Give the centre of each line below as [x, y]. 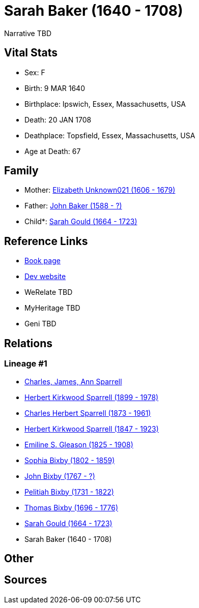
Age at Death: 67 [53, 151]
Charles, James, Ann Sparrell [73, 381]
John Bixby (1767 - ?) [60, 476]
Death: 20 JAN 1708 [58, 119]
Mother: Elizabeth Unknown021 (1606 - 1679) [100, 190]
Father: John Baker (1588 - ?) [73, 206]
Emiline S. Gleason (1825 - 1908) [79, 444]
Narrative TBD [28, 33]
